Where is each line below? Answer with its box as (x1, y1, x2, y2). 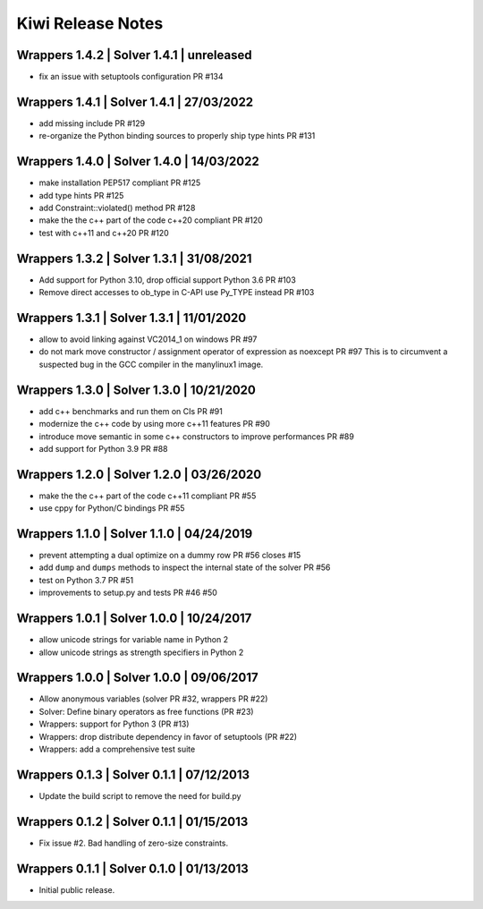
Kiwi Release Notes (16, 13, 164, 33)
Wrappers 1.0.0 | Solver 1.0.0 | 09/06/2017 (16, 670, 258, 685)
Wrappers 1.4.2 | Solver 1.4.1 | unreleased (16, 47, 252, 63)
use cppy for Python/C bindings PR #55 (38, 503, 185, 514)
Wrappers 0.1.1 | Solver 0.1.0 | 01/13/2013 (16, 861, 250, 876)
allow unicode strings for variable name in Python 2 (38, 634, 229, 645)
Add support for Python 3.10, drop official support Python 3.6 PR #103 (38, 274, 297, 285)
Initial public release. (38, 884, 115, 895)
